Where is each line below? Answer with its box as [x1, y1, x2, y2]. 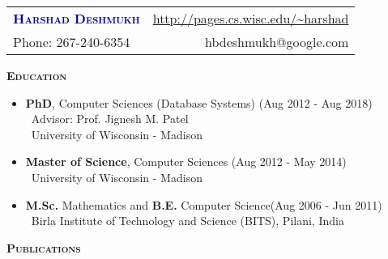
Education [6, 67, 67, 83]
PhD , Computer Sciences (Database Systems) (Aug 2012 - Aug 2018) [25, 94, 373, 111]
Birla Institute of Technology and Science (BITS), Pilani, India [31, 212, 344, 229]
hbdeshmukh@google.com [205, 32, 349, 51]
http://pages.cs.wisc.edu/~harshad [152, 9, 349, 28]
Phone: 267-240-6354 [13, 32, 130, 51]
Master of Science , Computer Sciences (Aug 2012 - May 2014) [25, 153, 347, 170]
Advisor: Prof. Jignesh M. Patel [31, 110, 189, 127]
